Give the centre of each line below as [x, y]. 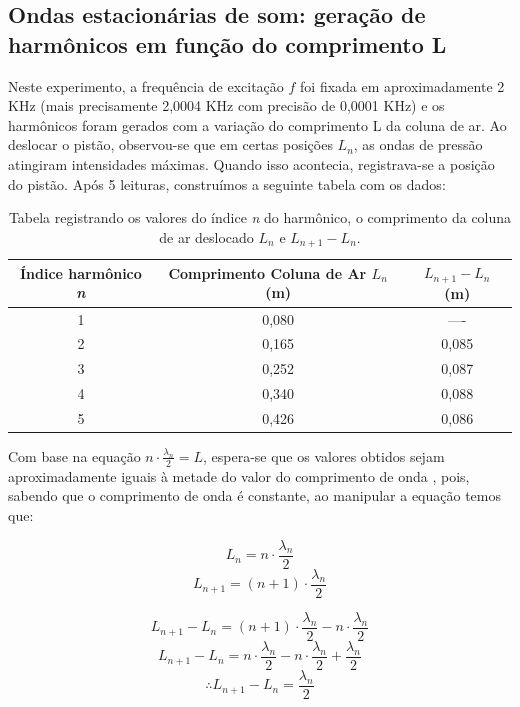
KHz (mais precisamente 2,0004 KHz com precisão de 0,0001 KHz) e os [226, 105]
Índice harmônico [80, 272]
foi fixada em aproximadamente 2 [402, 85]
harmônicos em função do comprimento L [227, 43]
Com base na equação [74, 455]
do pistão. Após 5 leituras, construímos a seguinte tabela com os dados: [227, 183]
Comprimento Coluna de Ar [267, 272]
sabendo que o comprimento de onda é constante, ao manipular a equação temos [254, 495]
